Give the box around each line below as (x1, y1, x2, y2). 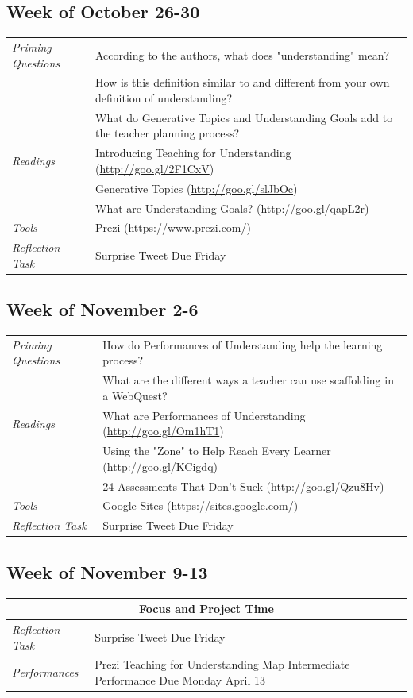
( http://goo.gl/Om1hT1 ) (102, 422, 224, 439)
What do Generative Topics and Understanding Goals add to (95, 109, 393, 125)
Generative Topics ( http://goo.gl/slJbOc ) (95, 179, 298, 196)
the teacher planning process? (95, 125, 240, 141)
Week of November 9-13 (6, 559, 208, 584)
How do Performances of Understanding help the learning (102, 336, 383, 353)
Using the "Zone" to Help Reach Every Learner (102, 442, 331, 459)
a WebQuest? (102, 387, 168, 403)
